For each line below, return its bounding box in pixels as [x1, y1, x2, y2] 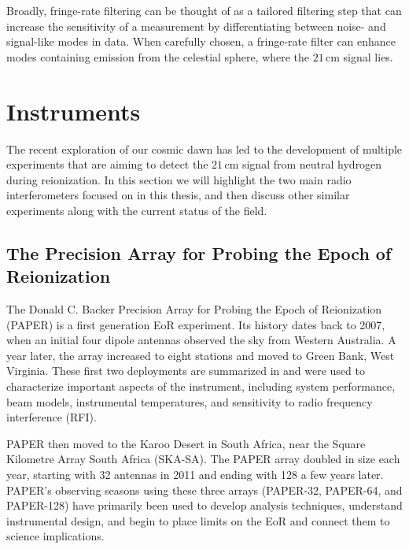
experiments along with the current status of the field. [6, 202, 267, 218]
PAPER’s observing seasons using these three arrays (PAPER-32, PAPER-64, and [6, 481, 403, 498]
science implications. [6, 528, 105, 544]
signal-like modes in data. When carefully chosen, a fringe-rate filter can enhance [6, 33, 396, 50]
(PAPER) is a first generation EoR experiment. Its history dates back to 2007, [6, 316, 385, 332]
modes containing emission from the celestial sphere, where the [6, 48, 310, 65]
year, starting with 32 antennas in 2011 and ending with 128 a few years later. [6, 466, 384, 482]
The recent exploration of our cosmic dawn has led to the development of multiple [6, 140, 403, 157]
